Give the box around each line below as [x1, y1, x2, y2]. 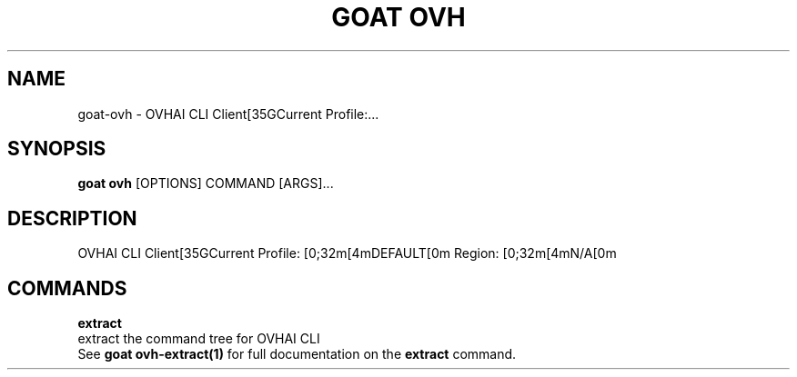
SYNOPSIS [7, 137, 106, 161]
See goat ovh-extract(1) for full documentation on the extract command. [77, 346, 517, 362]
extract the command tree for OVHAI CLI [77, 331, 320, 347]
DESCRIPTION [7, 206, 137, 230]
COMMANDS [7, 276, 127, 300]
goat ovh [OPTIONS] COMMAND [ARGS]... [77, 175, 334, 192]
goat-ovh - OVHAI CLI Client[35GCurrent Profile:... [77, 105, 379, 122]
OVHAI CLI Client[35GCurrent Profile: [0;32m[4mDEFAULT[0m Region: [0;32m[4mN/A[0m [77, 245, 617, 262]
